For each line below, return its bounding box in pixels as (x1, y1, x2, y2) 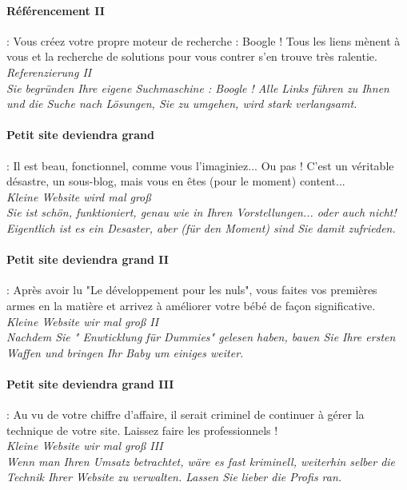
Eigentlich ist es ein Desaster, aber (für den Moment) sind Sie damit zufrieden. (6, 219, 396, 236)
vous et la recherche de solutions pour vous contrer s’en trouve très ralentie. (6, 48, 377, 65)
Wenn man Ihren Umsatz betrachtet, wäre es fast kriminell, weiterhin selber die (6, 452, 396, 469)
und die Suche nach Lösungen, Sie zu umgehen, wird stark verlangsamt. (6, 95, 357, 112)
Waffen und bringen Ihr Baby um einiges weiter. (6, 344, 244, 361)
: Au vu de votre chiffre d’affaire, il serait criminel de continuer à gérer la (6, 406, 365, 423)
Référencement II (6, 2, 105, 18)
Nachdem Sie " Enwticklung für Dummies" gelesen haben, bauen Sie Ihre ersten (6, 329, 396, 345)
